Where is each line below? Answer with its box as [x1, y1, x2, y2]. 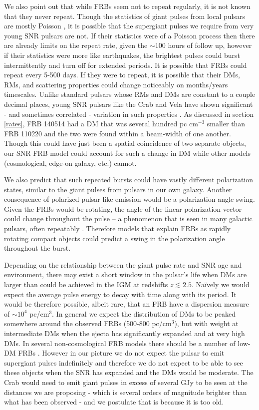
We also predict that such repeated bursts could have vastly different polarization [4, 174, 254, 185]
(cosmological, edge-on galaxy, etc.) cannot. [4, 157, 137, 168]
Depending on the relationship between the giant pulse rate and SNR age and [4, 259, 242, 270]
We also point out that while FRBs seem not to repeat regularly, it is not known [4, 1, 251, 11]
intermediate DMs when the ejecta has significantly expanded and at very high [4, 328, 245, 338]
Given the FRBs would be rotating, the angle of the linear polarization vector [4, 203, 242, 214]
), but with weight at [174, 318, 239, 329]
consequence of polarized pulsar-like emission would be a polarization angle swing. [4, 194, 255, 204]
